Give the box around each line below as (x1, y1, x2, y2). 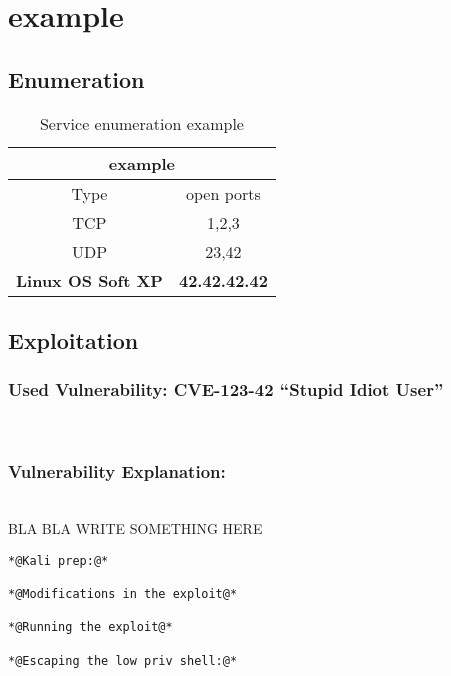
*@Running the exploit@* (8, 620, 173, 635)
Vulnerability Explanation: (8, 459, 226, 484)
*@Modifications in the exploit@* (8, 586, 238, 601)
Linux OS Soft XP (16, 268, 163, 292)
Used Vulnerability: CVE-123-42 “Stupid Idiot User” (8, 377, 444, 402)
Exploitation (8, 324, 139, 355)
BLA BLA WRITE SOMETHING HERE (8, 517, 263, 538)
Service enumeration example (39, 111, 244, 135)
